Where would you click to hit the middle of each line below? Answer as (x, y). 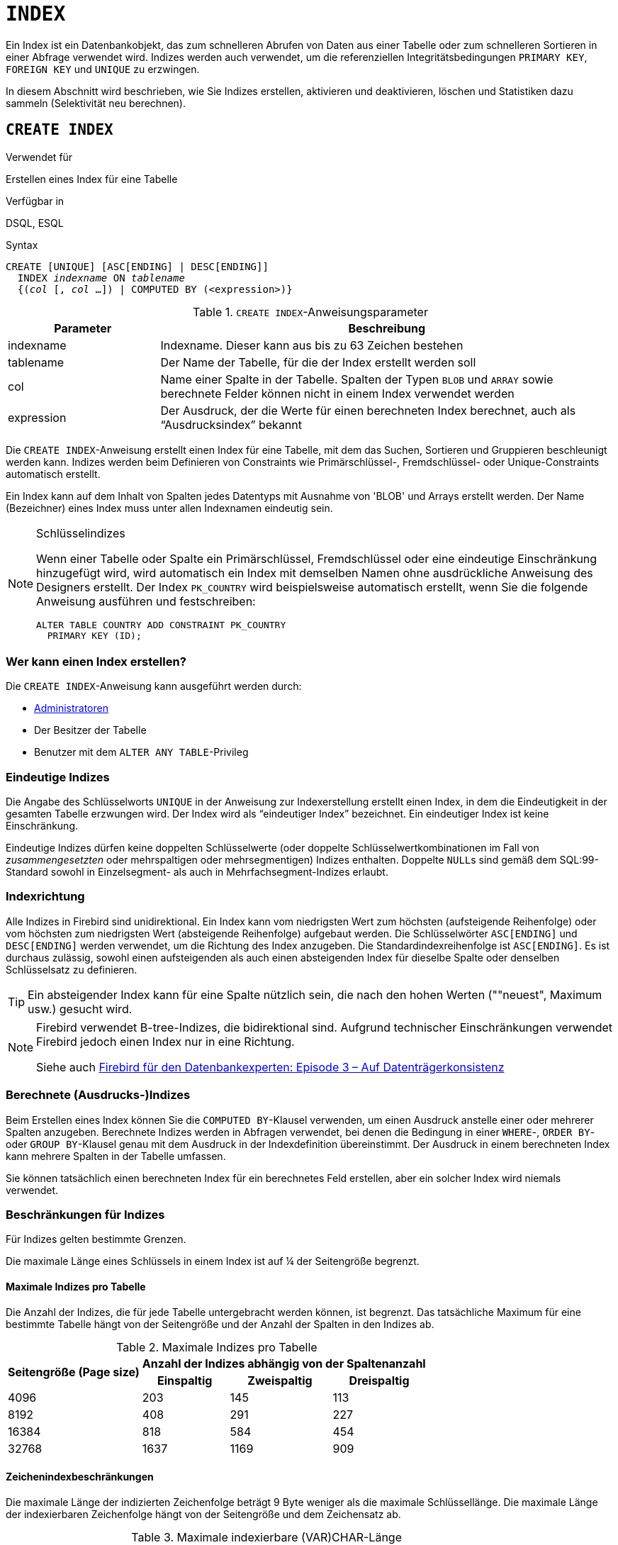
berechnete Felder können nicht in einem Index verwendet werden (337, 393)
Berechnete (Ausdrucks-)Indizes (98, 1095)
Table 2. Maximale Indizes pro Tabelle (217, 1347)
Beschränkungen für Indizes (85, 1214)
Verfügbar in (35, 201)
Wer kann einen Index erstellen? (96, 661)
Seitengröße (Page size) (74, 1372)
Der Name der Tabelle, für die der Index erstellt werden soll (318, 362)
